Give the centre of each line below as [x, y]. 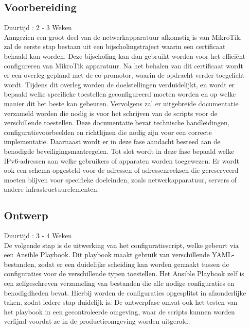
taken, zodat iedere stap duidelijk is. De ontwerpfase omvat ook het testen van [121, 302]
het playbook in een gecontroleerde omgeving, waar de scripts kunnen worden [119, 311]
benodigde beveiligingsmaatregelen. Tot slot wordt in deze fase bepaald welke [119, 151]
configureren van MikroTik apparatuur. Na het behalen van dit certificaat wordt [124, 65]
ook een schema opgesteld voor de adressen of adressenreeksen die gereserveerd [121, 170]
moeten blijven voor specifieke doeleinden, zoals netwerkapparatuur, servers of [120, 179]
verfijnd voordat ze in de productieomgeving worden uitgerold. [97, 321]
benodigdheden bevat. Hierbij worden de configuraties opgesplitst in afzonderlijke [125, 292]
